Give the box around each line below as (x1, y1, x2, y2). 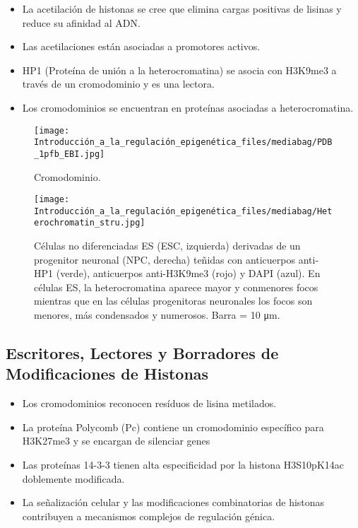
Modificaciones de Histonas (6, 363, 209, 385)
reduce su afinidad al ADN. (22, 15, 141, 30)
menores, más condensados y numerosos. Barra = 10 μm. (34, 307, 280, 322)
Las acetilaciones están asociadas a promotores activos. (22, 39, 261, 54)
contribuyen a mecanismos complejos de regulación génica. (22, 508, 275, 523)
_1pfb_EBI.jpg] (34, 148, 105, 159)
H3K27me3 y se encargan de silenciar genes (22, 433, 210, 448)
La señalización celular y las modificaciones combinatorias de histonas (22, 495, 325, 510)
